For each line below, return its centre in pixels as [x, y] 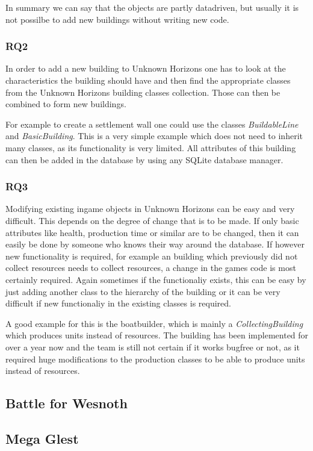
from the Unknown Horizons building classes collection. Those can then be [143, 92]
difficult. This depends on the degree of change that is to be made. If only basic [152, 220]
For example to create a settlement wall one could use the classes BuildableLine [152, 124]
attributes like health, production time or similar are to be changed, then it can [152, 232]
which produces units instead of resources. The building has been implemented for [157, 335]
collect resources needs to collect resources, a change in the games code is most [151, 268]
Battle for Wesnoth [67, 403]
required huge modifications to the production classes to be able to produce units [155, 359]
